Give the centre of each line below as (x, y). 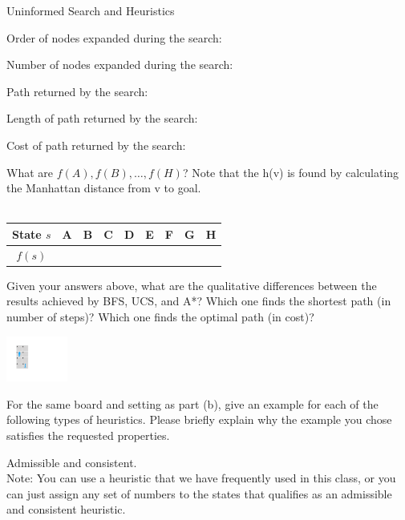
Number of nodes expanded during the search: (120, 64)
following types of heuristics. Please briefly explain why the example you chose (199, 419)
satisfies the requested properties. (88, 435)
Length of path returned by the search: (102, 118)
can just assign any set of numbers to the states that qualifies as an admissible (199, 493)
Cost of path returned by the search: (96, 145)
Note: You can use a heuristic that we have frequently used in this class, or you (201, 478)
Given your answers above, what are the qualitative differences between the (192, 285)
